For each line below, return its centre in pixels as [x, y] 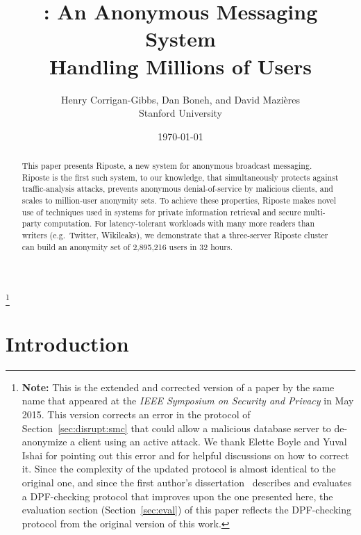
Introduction [67, 343]
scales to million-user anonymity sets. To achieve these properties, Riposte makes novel [179, 200]
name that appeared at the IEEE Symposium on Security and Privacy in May [188, 401]
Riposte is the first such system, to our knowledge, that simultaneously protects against [180, 177]
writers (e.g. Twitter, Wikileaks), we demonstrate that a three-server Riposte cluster [175, 235]
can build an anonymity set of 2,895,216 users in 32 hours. [127, 246]
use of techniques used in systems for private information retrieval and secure [161, 212]
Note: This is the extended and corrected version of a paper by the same [178, 387]
